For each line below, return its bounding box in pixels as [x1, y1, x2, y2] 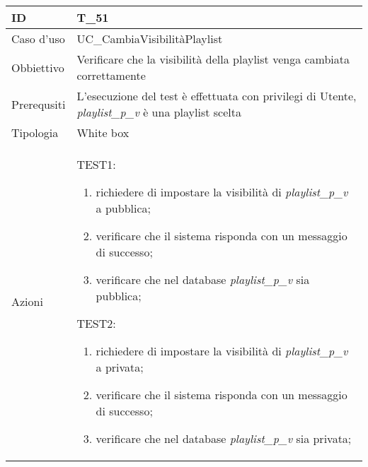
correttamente [76, 67, 146, 83]
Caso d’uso [11, 30, 65, 47]
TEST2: [76, 315, 116, 331]
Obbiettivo [11, 59, 64, 76]
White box [76, 124, 130, 141]
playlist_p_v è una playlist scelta [76, 104, 241, 120]
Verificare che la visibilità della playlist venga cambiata [76, 51, 350, 67]
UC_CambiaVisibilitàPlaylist [76, 30, 223, 47]
